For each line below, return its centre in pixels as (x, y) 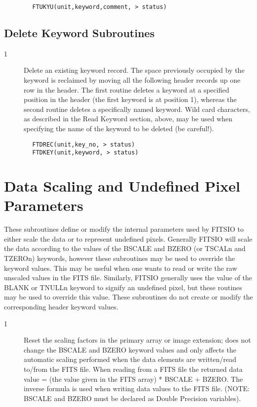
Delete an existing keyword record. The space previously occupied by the (134, 70)
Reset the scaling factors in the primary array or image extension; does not (137, 340)
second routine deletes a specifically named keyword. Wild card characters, (137, 109)
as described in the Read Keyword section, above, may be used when (128, 119)
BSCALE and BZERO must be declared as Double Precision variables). (132, 398)
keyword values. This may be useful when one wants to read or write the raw (121, 268)
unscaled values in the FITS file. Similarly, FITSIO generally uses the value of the (128, 278)
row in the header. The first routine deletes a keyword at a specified (127, 89)
